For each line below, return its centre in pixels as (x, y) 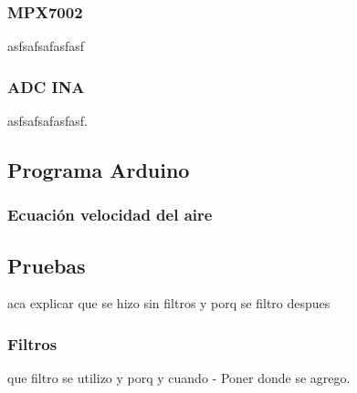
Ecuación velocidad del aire (110, 215)
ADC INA (46, 86)
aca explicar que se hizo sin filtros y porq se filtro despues (169, 303)
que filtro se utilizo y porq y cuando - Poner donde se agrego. (179, 378)
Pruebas (47, 265)
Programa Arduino (99, 170)
